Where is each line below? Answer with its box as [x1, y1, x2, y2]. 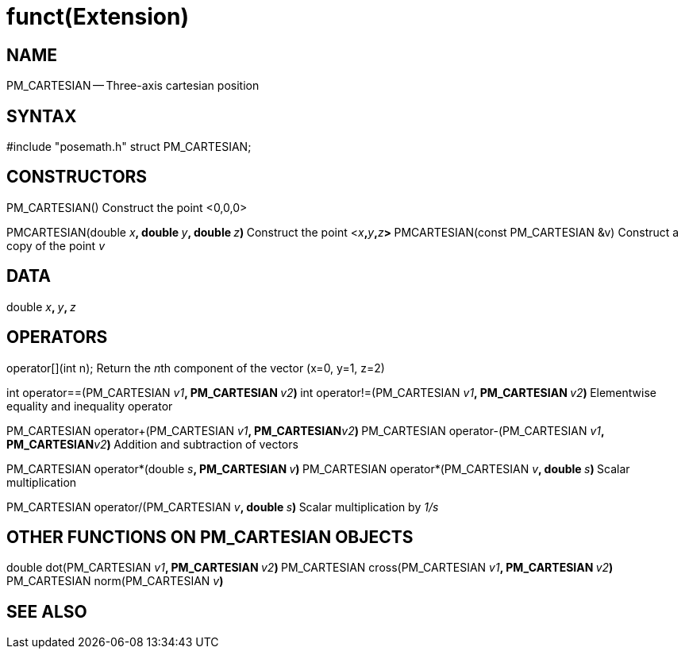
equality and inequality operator [6, 399, 173, 413]
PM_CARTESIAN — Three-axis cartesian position [6, 79, 260, 93]
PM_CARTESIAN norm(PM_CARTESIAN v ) [6, 574, 224, 588]
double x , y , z [6, 299, 76, 314]
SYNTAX [6, 106, 77, 126]
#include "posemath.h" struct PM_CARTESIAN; [6, 140, 252, 154]
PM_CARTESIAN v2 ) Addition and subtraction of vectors [6, 437, 298, 451]
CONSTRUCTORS [6, 167, 148, 187]
